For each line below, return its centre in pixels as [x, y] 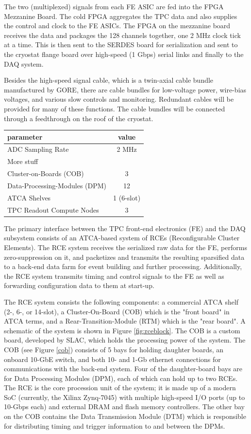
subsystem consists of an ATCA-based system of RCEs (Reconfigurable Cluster [122, 238]
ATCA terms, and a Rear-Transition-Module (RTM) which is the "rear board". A [125, 321]
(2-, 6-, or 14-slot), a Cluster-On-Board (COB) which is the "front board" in [117, 311]
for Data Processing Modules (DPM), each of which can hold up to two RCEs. [121, 378]
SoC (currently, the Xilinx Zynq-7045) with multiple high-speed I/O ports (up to [125, 397]
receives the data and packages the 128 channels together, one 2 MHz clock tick [122, 35]
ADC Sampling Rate [38, 149]
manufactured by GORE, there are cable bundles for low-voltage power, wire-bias [125, 89]
